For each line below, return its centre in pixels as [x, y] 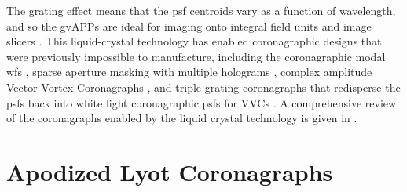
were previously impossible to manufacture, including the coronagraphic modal [196, 56]
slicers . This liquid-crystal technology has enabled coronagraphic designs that [194, 41]
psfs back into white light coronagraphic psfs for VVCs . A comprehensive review [202, 102]
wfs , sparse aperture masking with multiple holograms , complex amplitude [189, 72]
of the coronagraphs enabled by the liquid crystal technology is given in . [182, 118]
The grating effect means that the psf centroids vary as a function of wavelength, [201, 10]
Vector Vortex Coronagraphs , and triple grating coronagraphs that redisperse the [203, 87]
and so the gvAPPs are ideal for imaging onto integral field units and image [189, 25]
